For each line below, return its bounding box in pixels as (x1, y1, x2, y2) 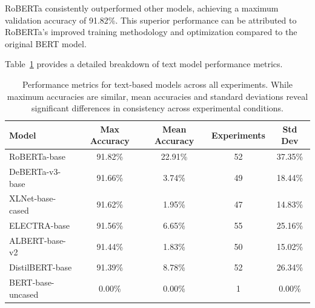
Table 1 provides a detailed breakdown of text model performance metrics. (5, 57, 283, 70)
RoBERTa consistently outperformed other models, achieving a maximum (5, 2, 279, 14)
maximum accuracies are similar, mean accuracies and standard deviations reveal (7, 90, 308, 102)
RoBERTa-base (9, 150, 66, 163)
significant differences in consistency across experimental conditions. (31, 102, 283, 114)
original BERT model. (5, 37, 87, 50)
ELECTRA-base (9, 218, 70, 231)
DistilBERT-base (9, 261, 72, 274)
